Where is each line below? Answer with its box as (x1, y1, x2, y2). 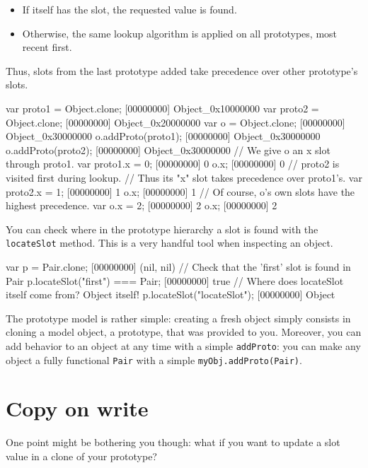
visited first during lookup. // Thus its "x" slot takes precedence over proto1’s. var (6, 170, 362, 185)
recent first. (22, 40, 72, 54)
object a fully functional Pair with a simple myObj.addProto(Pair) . (6, 352, 302, 367)
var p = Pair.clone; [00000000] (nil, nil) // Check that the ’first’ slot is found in (6, 259, 351, 274)
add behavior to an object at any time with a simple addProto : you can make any (6, 338, 361, 353)
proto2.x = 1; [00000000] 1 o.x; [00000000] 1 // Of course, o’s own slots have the (6, 184, 355, 199)
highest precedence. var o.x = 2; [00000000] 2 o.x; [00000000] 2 (6, 198, 277, 213)
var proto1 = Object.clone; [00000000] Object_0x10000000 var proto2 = (6, 100, 319, 115)
